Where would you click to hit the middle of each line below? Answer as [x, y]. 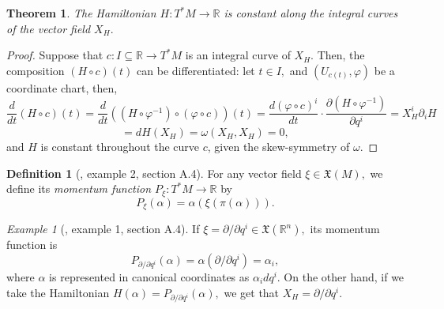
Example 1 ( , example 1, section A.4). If [103, 229]
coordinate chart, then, [62, 87]
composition [36, 70]
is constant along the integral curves [311, 13]
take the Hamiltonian [58, 292]
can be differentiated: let [196, 70]
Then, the [341, 55]
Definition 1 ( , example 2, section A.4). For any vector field [154, 173]
